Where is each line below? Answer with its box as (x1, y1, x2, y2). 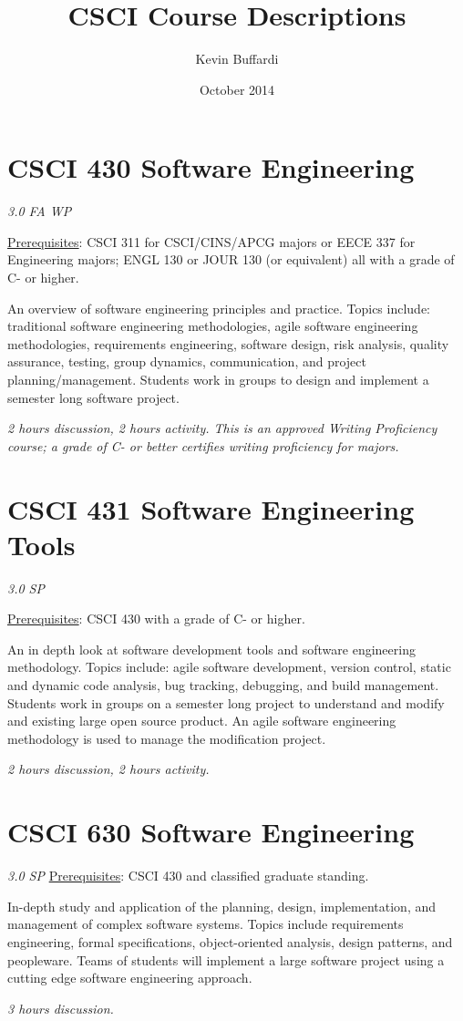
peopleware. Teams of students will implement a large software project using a (7, 950, 445, 969)
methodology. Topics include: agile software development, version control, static (7, 657, 451, 676)
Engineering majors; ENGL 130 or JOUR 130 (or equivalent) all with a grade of (7, 250, 455, 269)
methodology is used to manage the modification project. (7, 728, 326, 748)
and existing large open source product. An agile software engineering (7, 711, 396, 730)
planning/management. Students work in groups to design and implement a (7, 370, 429, 388)
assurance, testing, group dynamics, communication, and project (7, 352, 367, 371)
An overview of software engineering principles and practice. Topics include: (7, 298, 430, 317)
